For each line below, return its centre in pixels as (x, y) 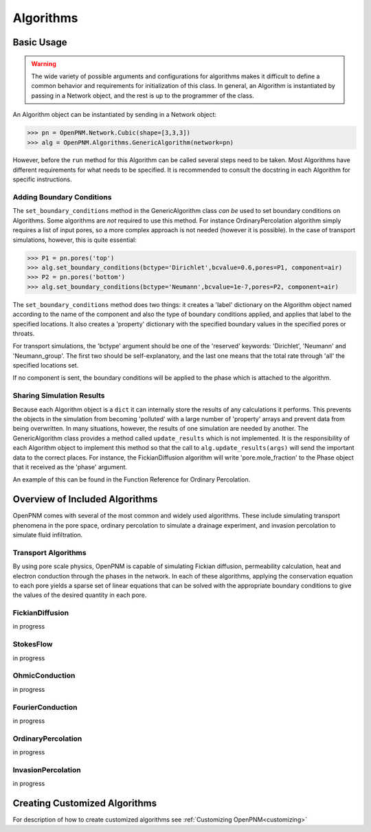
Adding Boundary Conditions (62, 197)
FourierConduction (45, 707)
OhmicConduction (44, 675)
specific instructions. (42, 179)
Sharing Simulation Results (59, 396)
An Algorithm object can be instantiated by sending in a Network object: (114, 115)
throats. (24, 333)
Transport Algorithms (49, 552)
